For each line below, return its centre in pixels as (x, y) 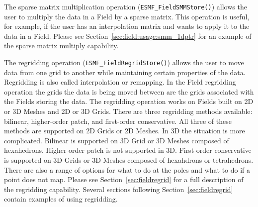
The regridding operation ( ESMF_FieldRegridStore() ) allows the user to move (124, 62)
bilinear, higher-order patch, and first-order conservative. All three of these (118, 121)
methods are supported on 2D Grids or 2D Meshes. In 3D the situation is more (125, 131)
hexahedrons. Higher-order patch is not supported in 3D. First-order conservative (128, 150)
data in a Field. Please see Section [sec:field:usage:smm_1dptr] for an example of (128, 36)
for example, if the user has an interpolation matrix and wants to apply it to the (127, 26)
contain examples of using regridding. (61, 199)
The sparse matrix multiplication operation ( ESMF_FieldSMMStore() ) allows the (126, 6)
